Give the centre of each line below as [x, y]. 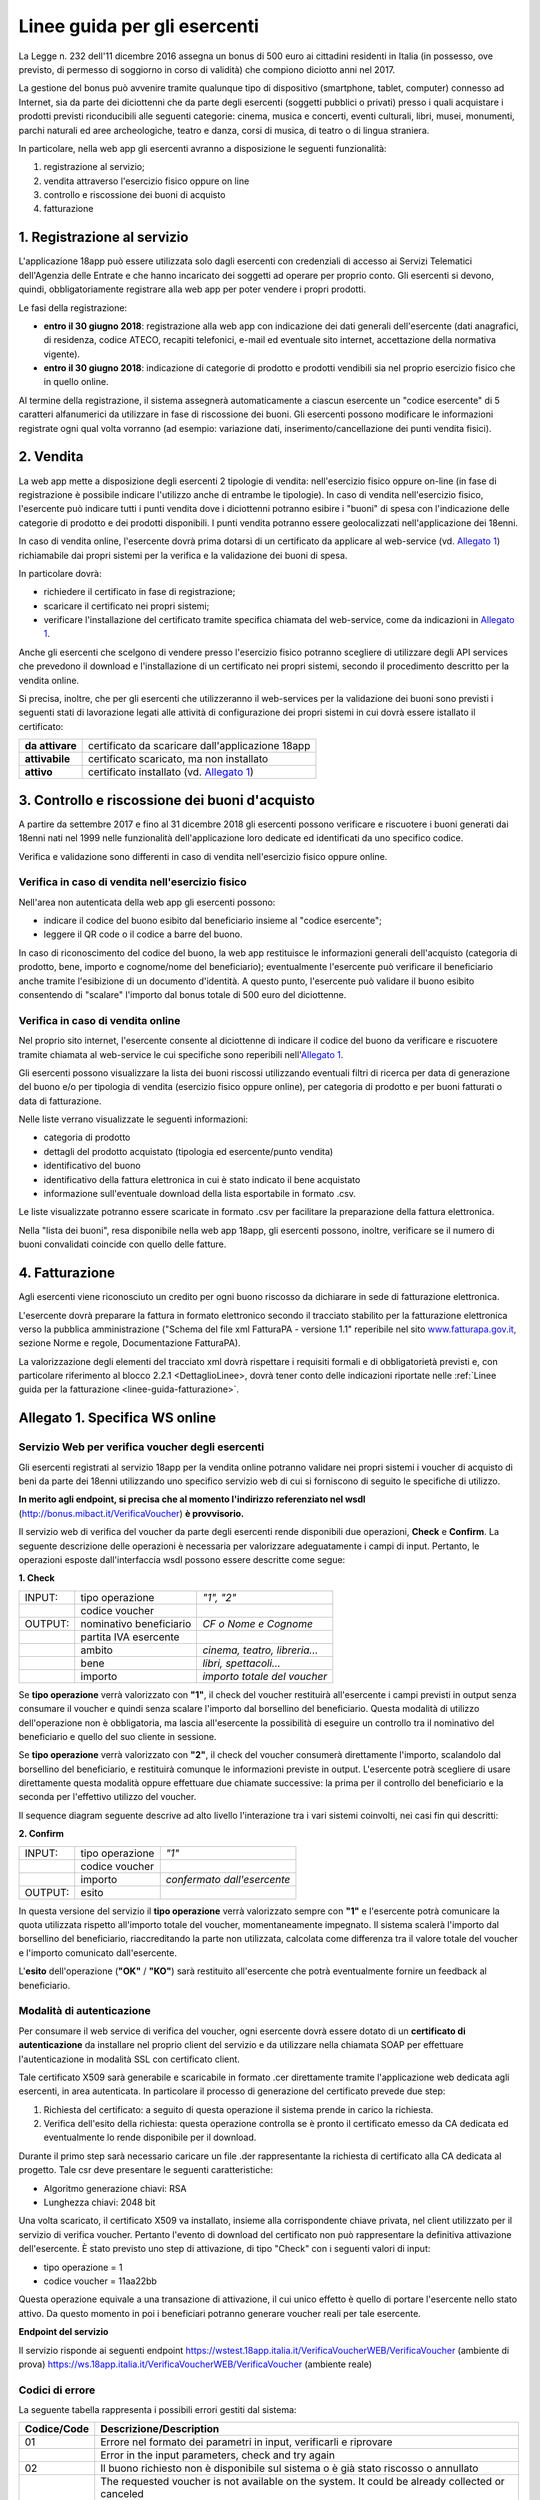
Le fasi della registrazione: [73, 307]
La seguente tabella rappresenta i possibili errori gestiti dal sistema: [157, 2410]
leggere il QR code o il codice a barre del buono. [143, 934]
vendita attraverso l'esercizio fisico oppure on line [146, 181]
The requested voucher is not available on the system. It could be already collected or [302, 2482]
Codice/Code [57, 2429]
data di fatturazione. [60, 1101]
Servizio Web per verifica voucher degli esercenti [141, 1447]
